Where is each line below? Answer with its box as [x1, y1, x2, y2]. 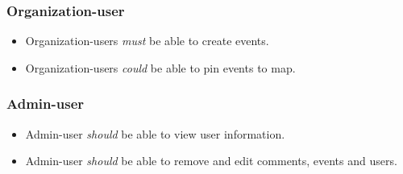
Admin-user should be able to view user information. [25, 125, 285, 142]
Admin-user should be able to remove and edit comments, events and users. [25, 152, 397, 169]
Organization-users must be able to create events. [25, 32, 269, 49]
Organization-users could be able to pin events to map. [25, 59, 296, 76]
